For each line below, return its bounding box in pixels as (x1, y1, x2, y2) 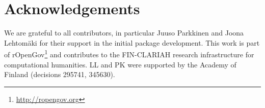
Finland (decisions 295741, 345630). (4, 69, 115, 80)
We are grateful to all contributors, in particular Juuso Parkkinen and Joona (4, 27, 244, 38)
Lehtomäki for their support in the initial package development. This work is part (4, 37, 260, 48)
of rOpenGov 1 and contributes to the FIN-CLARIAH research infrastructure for (4, 48, 254, 59)
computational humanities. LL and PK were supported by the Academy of (4, 59, 236, 69)
